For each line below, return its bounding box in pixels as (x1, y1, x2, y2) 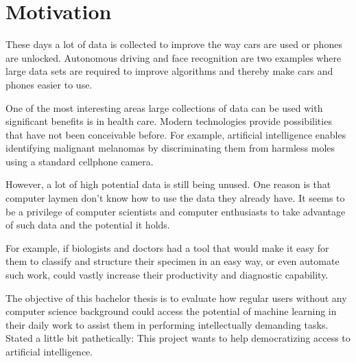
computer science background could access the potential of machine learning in (5, 304, 337, 318)
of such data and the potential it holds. (5, 218, 170, 232)
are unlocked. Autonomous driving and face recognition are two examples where (5, 50, 342, 65)
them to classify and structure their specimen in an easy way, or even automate (5, 254, 340, 268)
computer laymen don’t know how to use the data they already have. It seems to (5, 191, 345, 205)
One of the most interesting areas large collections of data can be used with (5, 100, 323, 115)
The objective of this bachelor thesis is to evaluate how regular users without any (5, 290, 347, 305)
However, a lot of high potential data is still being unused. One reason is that (5, 177, 331, 191)
